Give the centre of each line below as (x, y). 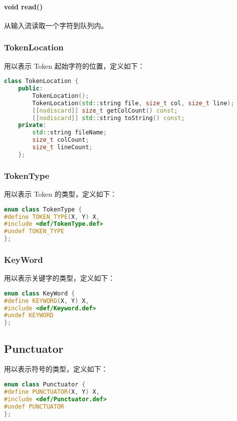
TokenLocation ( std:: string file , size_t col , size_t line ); (133, 103)
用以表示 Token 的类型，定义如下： (61, 194)
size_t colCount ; (61, 140)
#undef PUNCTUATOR (34, 406)
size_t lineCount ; (62, 147)
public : (30, 89)
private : (32, 125)
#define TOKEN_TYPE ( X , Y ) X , (52, 217)
